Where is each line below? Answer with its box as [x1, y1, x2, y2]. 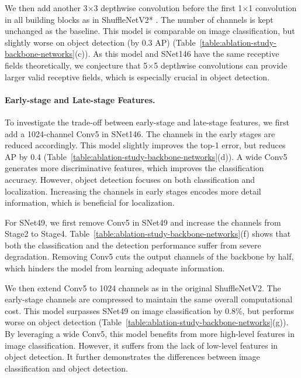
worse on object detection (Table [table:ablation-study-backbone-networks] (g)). [5, 316, 289, 328]
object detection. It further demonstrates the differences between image [5, 350, 260, 363]
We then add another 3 [5, 2, 88, 13]
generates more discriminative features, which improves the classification [5, 162, 264, 174]
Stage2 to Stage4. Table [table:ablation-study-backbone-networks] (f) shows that [5, 227, 291, 240]
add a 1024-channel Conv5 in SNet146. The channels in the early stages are [5, 127, 275, 139]
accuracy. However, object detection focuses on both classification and [5, 173, 255, 185]
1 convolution [248, 2, 297, 13]
